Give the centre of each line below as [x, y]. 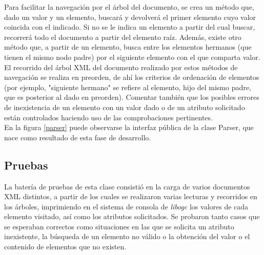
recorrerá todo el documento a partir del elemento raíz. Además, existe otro [123, 37]
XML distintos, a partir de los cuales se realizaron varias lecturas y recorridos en [131, 196]
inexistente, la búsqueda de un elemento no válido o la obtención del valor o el [127, 236]
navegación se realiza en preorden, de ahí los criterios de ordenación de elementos [132, 77]
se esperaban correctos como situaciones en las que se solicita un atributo [119, 226]
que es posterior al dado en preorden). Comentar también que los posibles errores [132, 97]
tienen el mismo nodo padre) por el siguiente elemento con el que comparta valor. [132, 57]
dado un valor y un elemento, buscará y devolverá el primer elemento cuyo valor [130, 17]
